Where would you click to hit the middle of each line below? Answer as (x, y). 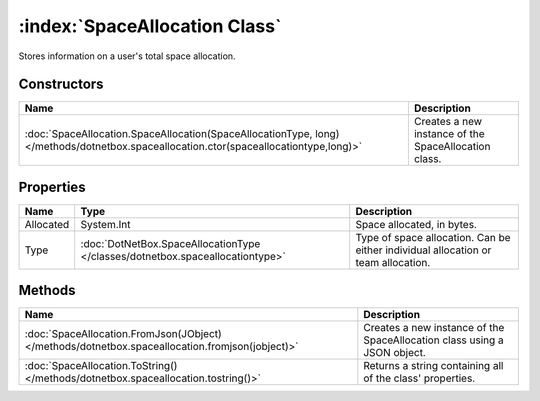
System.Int (105, 224)
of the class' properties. (419, 378)
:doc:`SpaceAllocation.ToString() (101, 366)
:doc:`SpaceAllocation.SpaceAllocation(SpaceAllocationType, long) (182, 134)
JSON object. (395, 353)
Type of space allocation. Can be (433, 237)
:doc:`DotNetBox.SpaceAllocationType (170, 243)
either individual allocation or (423, 250)
